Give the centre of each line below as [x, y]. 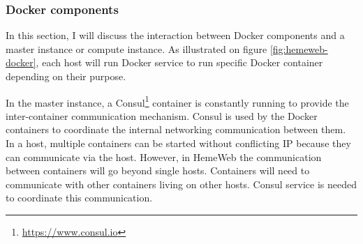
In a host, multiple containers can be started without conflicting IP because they [178, 143]
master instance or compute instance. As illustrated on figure [136, 48]
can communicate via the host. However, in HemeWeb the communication [164, 157]
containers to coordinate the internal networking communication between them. [176, 129]
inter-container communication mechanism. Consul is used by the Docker [162, 115]
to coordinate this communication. [79, 198]
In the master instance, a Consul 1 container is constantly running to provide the [177, 101]
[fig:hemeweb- [299, 48]
